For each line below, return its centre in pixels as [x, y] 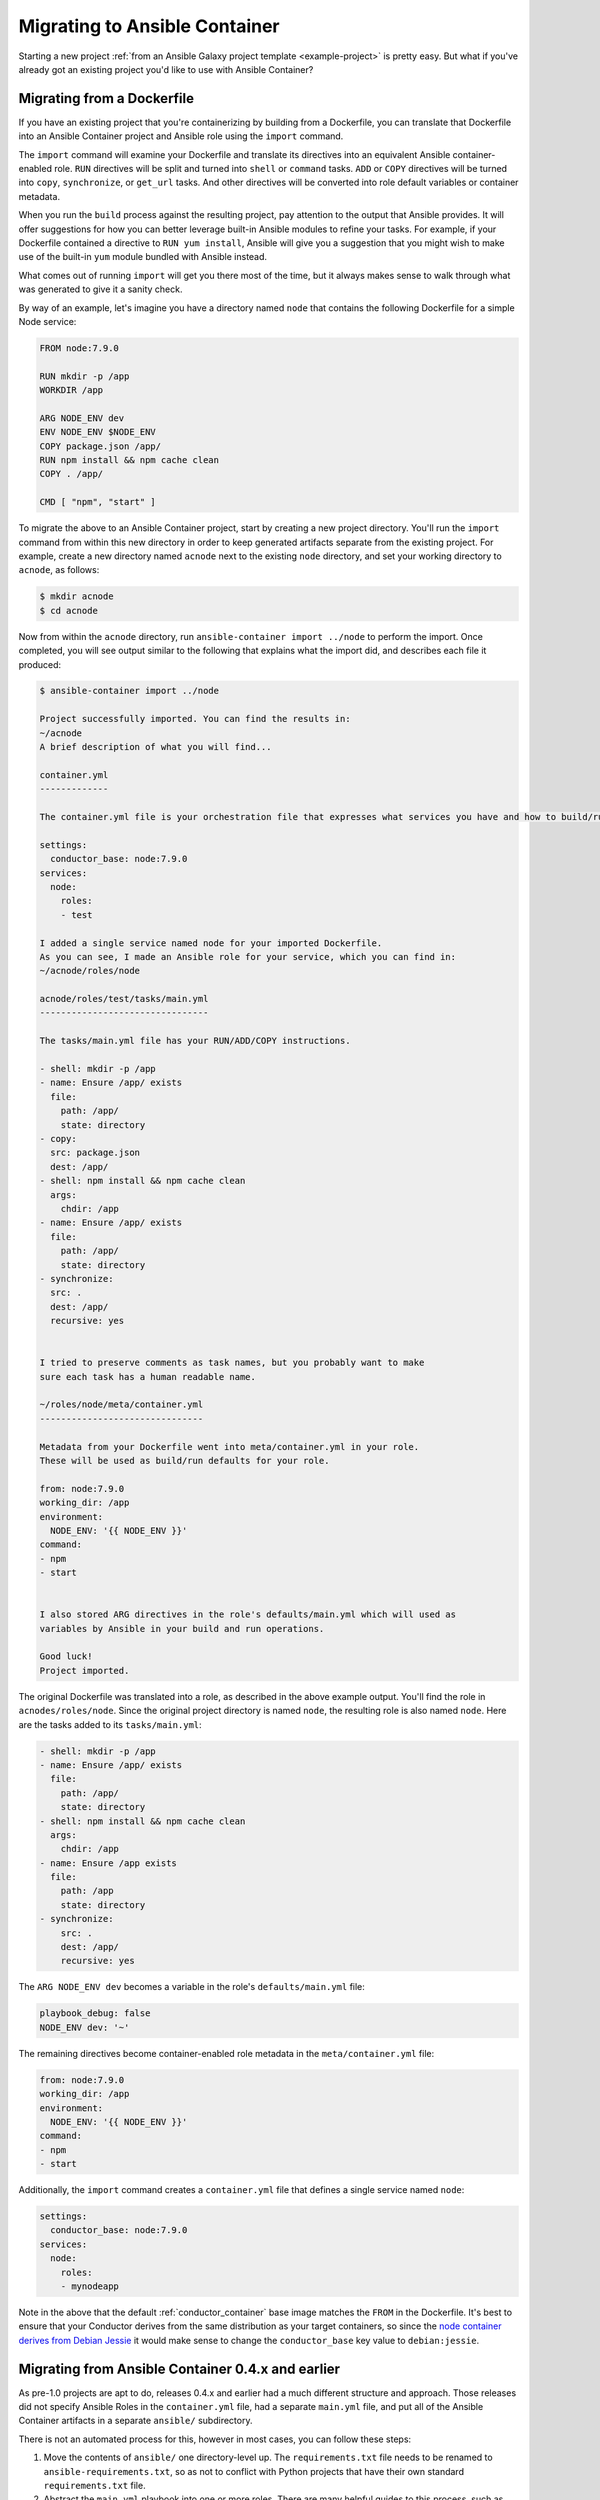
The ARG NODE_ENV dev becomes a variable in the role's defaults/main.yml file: [191, 1987]
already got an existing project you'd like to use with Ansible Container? [166, 69]
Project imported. [84, 1670]
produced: [40, 664]
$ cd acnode [69, 610]
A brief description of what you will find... [155, 747]
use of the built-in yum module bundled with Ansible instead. [143, 257]
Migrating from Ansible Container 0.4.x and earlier [179, 2368]
